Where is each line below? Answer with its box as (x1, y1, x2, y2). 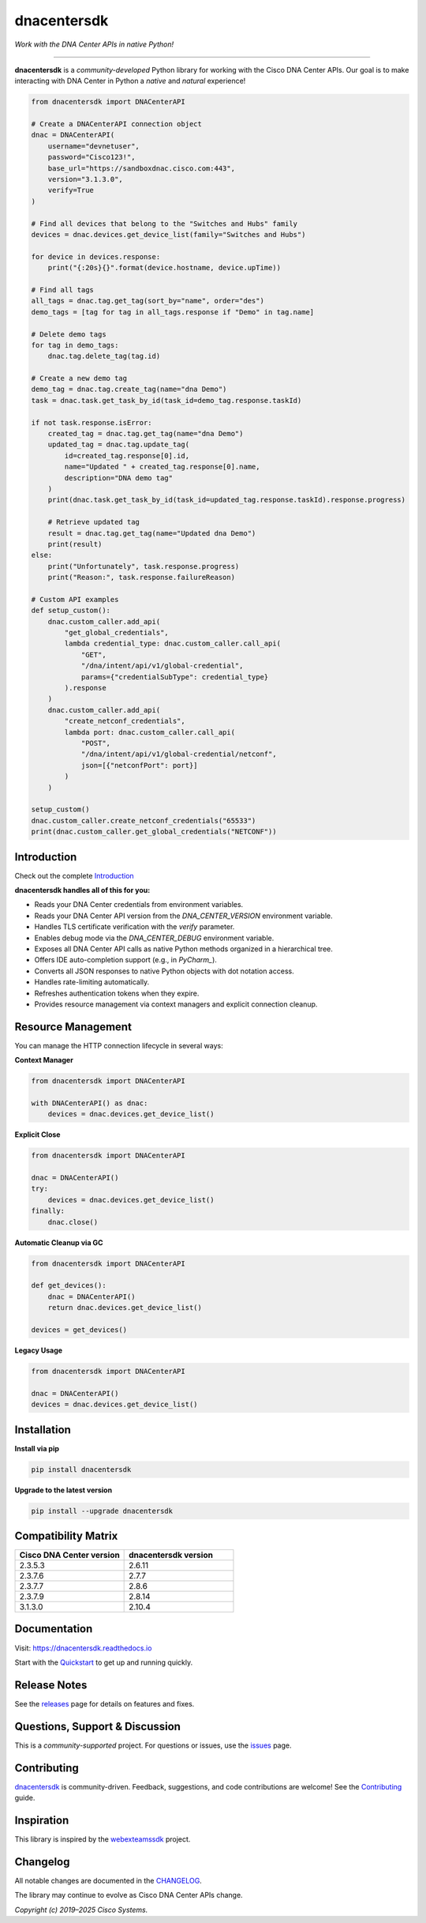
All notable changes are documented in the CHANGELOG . (14, 1876, 203, 1885)
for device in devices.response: (31, 252, 161, 261)
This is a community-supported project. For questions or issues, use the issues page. (14, 1740, 292, 1750)
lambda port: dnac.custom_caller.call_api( (64, 728, 236, 736)
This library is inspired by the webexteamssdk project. (14, 1834, 191, 1844)
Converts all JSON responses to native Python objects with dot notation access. (34, 966, 295, 976)
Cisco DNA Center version (19, 1549, 120, 1560)
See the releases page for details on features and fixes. (14, 1699, 195, 1708)
